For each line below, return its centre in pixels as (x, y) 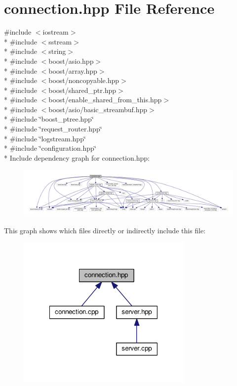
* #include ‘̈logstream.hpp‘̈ (45, 138)
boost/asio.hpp (71, 61)
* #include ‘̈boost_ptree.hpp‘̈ (49, 119)
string (57, 51)
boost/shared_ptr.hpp (82, 90)
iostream (56, 32)
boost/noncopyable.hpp (84, 80)
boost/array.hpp (73, 70)
